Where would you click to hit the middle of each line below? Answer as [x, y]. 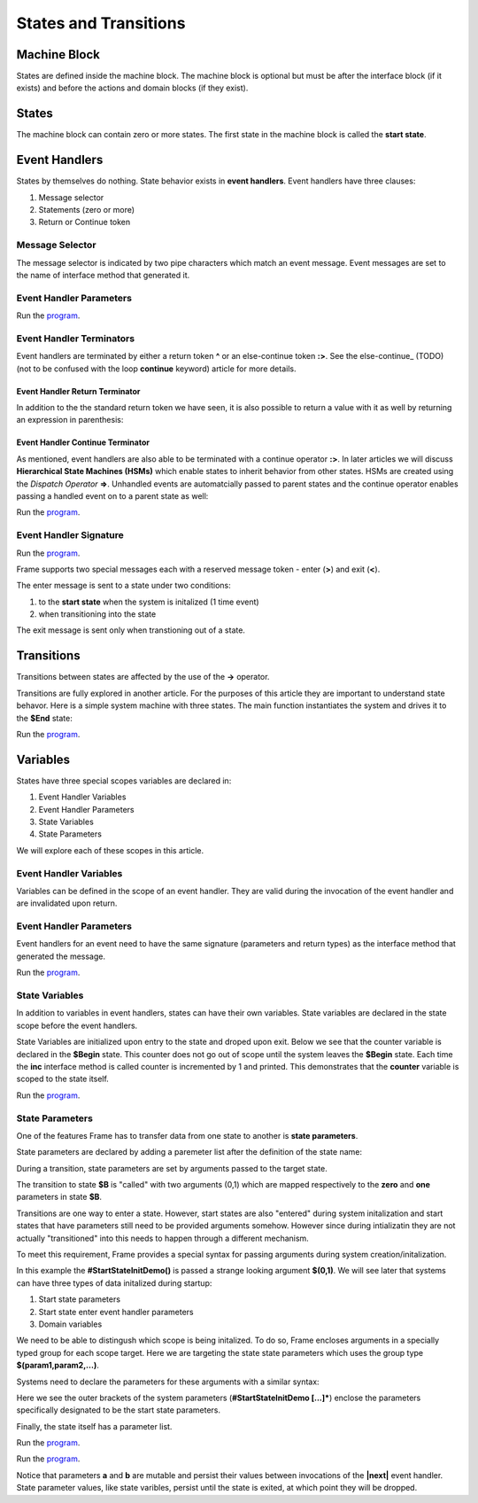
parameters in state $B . [59, 1197]
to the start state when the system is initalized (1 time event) [149, 602]
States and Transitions [101, 23]
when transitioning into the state [97, 614]
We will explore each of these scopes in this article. [110, 850]
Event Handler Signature [70, 535]
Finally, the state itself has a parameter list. [94, 1426]
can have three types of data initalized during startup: [114, 1283]
